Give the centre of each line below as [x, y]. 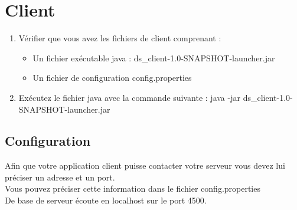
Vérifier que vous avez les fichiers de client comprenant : [120, 38]
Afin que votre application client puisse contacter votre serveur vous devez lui [145, 165]
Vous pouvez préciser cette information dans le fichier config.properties [133, 188]
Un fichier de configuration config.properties [112, 78]
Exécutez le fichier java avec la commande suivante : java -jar [129, 97]
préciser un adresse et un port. [60, 177]
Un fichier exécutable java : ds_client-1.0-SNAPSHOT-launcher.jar [154, 58]
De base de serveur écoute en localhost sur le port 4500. [106, 200]
